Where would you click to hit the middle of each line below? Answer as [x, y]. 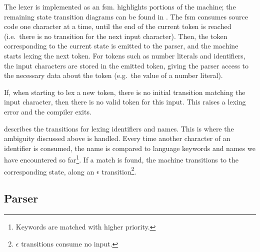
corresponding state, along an [49, 171]
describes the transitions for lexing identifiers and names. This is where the [119, 128]
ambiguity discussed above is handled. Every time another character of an [117, 138]
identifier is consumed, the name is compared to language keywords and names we [130, 148]
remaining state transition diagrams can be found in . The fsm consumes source [126, 16]
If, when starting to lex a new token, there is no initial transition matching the [125, 92]
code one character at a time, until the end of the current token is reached [118, 26]
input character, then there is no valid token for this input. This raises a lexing [125, 102]
